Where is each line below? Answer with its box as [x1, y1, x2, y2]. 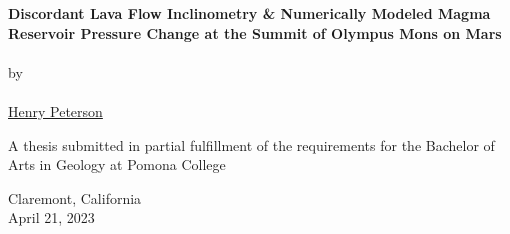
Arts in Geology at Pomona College [8, 154, 226, 175]
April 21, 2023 [8, 207, 95, 228]
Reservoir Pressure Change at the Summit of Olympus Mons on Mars [8, 22, 502, 43]
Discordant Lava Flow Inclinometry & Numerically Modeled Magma [8, 3, 491, 23]
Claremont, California [8, 187, 142, 208]
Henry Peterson [8, 100, 103, 121]
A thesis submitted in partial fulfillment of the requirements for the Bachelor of [8, 134, 495, 155]
